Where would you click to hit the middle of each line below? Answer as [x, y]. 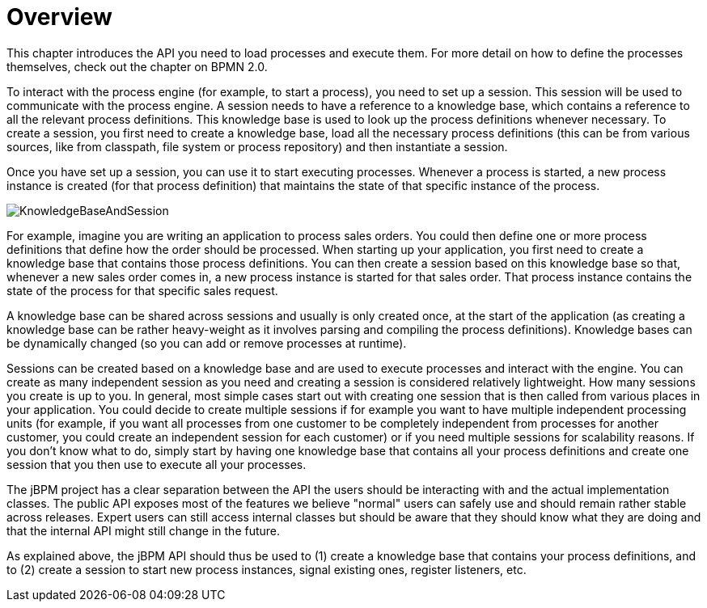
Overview [59, 17]
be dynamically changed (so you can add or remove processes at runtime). [207, 343]
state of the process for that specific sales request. [142, 290]
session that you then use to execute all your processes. [157, 464]
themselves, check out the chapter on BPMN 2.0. [137, 66]
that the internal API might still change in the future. [144, 530]
